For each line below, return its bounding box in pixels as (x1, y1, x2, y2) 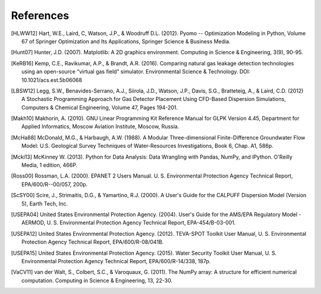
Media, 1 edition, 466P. (21, 162, 77, 169)
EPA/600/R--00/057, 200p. (21, 181, 88, 188)
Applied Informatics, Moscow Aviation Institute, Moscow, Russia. (21, 123, 180, 130)
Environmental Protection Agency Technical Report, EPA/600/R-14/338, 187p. (21, 257, 211, 264)
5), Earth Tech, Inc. (21, 200, 68, 207)
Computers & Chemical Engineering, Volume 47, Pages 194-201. (21, 104, 178, 111)
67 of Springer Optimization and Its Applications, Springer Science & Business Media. (21, 37, 231, 45)
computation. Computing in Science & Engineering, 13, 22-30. (21, 277, 172, 284)
